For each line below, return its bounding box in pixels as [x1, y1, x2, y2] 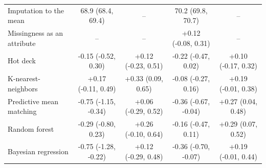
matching [8, 106, 37, 116]
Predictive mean [8, 95, 59, 106]
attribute [8, 37, 36, 48]
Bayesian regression [8, 146, 69, 157]
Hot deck [8, 55, 36, 66]
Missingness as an [8, 28, 63, 38]
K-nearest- [8, 73, 40, 84]
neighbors [8, 83, 38, 93]
